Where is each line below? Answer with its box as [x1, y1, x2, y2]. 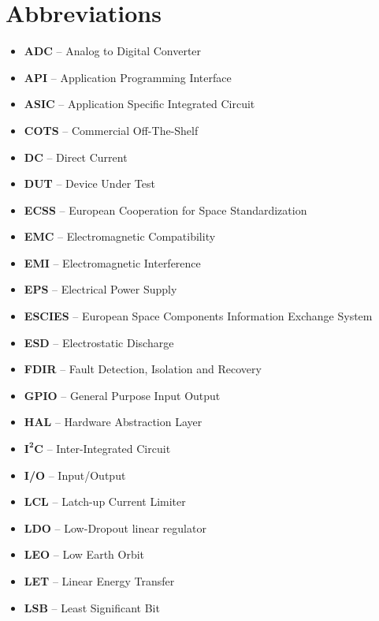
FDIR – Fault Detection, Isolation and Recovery [24, 361, 262, 377]
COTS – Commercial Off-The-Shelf [24, 122, 199, 138]
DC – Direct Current [24, 148, 128, 165]
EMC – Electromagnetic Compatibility [24, 228, 216, 245]
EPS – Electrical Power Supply [24, 281, 177, 297]
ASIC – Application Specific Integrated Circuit [24, 95, 255, 112]
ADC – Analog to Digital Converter [24, 43, 202, 59]
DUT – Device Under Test [24, 175, 155, 192]
